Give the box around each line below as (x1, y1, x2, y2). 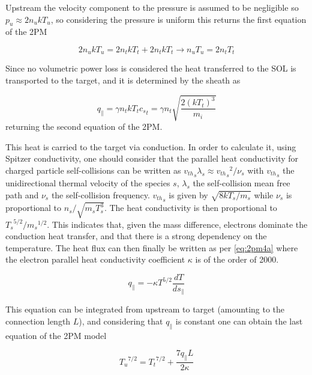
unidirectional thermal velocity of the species (5, 177, 170, 189)
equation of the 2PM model (5, 329, 107, 341)
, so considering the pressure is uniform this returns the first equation (50, 13, 307, 25)
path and (5, 188, 39, 201)
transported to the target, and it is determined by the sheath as (5, 74, 241, 87)
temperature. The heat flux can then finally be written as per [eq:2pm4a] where (5, 241, 298, 254)
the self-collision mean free (193, 177, 290, 189)
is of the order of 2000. (195, 253, 279, 266)
